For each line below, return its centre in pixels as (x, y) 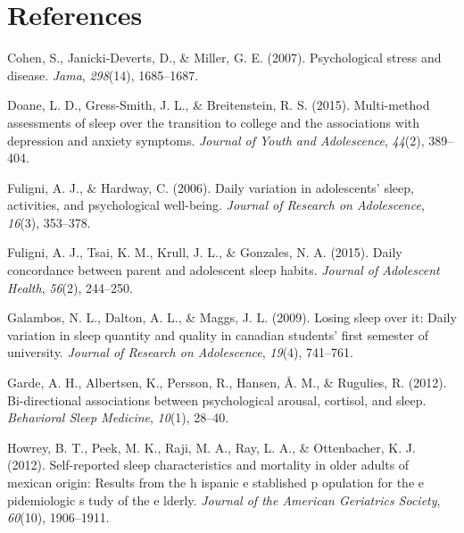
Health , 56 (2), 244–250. (70, 287)
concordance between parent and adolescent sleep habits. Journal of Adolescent (224, 270)
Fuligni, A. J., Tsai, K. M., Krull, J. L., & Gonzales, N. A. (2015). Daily (205, 252)
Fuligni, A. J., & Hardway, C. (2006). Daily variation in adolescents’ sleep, (211, 187)
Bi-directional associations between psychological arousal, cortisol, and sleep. (217, 400)
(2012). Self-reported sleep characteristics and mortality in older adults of (208, 465)
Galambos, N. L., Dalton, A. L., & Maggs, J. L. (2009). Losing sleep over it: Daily (232, 317)
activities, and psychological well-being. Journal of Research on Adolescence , (216, 205)
